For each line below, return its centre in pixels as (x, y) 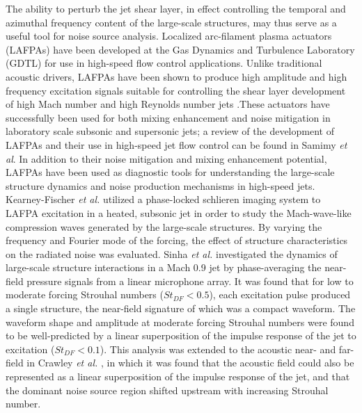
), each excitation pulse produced (280, 294)
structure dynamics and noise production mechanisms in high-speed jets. (160, 185)
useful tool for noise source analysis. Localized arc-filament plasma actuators (169, 36)
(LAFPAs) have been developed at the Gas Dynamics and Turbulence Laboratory (180, 49)
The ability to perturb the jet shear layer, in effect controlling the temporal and (176, 8)
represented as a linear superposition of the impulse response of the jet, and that (178, 376)
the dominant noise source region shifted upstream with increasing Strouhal (167, 390)
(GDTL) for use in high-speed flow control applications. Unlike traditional (164, 63)
